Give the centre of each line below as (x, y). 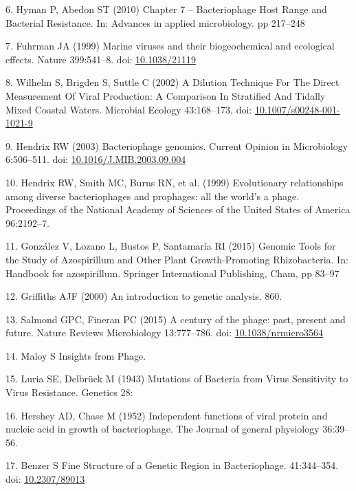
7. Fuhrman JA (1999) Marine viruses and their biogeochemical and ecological (170, 46)
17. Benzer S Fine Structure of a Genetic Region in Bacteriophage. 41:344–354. (172, 465)
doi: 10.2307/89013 (45, 479)
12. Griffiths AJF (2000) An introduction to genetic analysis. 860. (144, 296)
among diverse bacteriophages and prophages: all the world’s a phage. (153, 196)
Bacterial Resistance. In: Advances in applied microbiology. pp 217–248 (155, 22)
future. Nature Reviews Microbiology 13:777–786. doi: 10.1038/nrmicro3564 (165, 332)
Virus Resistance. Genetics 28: (69, 392)
